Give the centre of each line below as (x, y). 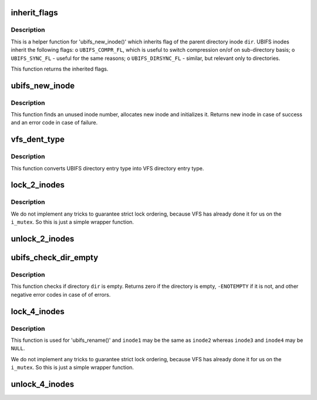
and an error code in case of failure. (54, 123)
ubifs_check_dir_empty (55, 258)
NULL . (18, 348)
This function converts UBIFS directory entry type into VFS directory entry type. (107, 168)
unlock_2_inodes (43, 239)
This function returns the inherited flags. (60, 69)
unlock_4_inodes (43, 384)
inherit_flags (34, 13)
